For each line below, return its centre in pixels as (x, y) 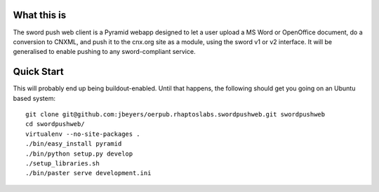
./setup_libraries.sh (62, 163)
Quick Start (38, 72)
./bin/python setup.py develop (79, 153)
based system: (34, 98)
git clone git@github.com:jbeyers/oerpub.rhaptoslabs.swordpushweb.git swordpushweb (175, 114)
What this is (40, 15)
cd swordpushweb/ (55, 124)
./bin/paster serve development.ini (88, 173)
